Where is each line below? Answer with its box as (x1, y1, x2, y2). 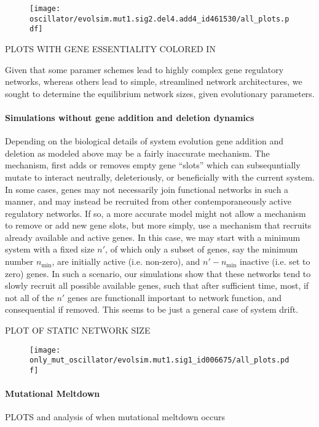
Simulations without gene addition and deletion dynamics (5, 111, 254, 123)
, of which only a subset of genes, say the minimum (105, 243, 298, 256)
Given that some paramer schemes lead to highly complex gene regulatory (5, 63, 284, 76)
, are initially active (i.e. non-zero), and (52, 255, 200, 268)
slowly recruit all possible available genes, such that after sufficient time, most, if (5, 279, 309, 292)
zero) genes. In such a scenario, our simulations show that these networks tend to (5, 267, 311, 280)
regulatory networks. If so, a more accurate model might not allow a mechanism (5, 206, 306, 219)
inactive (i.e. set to (240, 255, 310, 268)
